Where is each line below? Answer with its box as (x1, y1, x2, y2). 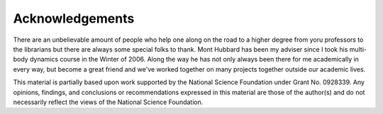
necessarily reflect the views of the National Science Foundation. (13, 98, 204, 106)
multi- (349, 45, 367, 53)
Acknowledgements (13, 11, 135, 26)
